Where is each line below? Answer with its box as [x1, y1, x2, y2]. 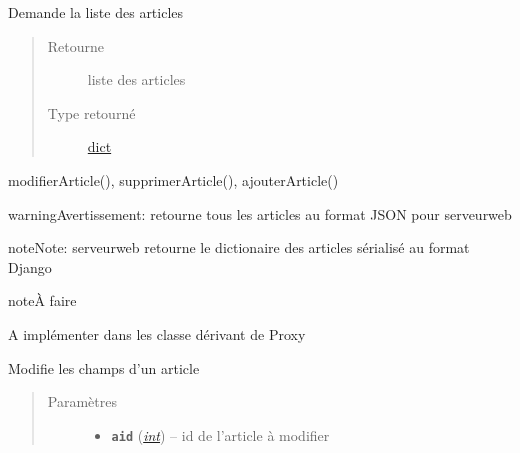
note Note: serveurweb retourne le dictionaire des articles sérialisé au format [8, 237, 470, 258]
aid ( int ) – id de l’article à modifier [111, 424, 330, 445]
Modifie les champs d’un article [8, 357, 200, 378]
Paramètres [47, 391, 117, 412]
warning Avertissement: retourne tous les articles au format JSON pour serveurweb [8, 203, 512, 224]
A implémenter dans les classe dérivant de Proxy [8, 323, 306, 344]
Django [8, 256, 52, 277]
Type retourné [47, 102, 136, 123]
